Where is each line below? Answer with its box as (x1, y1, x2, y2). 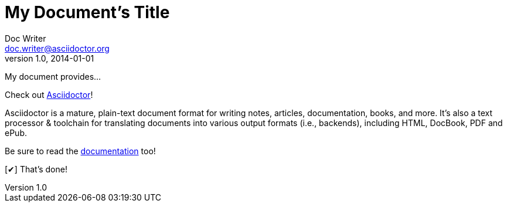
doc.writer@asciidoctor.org (5, 43, 110, 53)
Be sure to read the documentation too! (5, 145, 156, 156)
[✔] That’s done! (5, 164, 67, 174)
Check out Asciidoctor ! (5, 89, 93, 100)
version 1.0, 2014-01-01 (5, 53, 94, 63)
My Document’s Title (5, 2, 170, 22)
